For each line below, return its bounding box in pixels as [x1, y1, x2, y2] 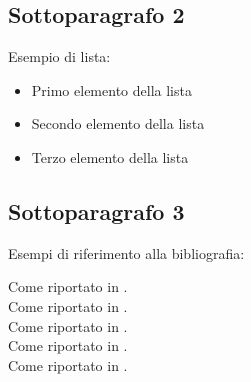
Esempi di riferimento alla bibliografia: [8, 242, 245, 263]
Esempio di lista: [8, 46, 111, 67]
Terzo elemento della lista [31, 146, 189, 167]
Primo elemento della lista [31, 79, 192, 100]
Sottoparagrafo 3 [8, 195, 185, 226]
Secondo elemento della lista [31, 113, 205, 134]
